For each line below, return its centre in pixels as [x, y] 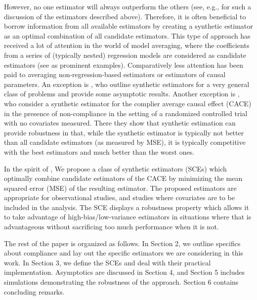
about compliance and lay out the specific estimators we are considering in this [124, 253]
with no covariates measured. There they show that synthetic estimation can [120, 123]
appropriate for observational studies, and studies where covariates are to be [120, 197]
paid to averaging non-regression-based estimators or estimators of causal [115, 74]
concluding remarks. [34, 291]
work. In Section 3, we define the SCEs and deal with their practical [107, 262]
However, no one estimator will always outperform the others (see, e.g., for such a [128, 6]
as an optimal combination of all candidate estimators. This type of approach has [127, 35]
